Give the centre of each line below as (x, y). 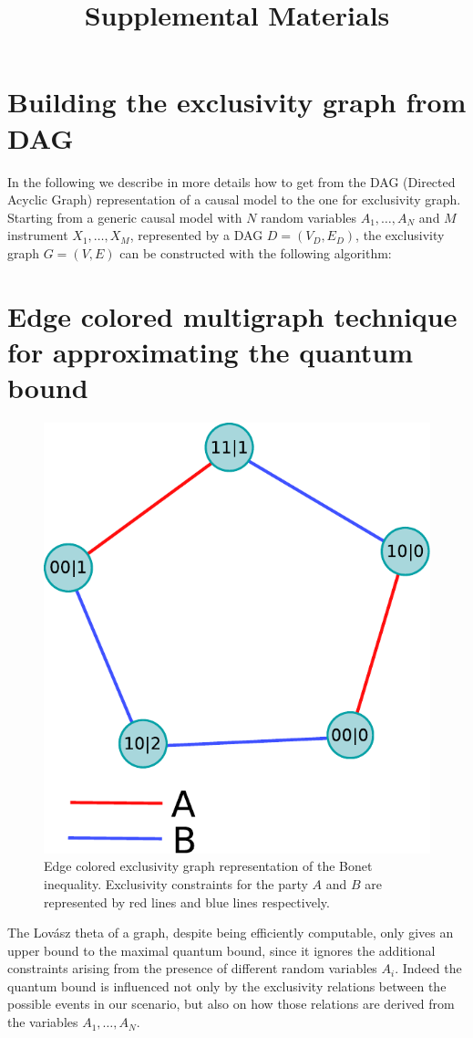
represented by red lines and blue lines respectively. (187, 902)
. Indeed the (428, 968)
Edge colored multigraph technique (232, 315)
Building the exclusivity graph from (237, 102)
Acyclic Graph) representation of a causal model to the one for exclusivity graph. (234, 199)
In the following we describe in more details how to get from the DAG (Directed (231, 181)
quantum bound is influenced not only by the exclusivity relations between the (227, 986)
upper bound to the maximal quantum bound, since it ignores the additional (221, 950)
